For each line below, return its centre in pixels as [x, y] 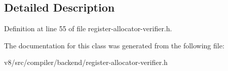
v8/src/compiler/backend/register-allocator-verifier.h [86, 62]
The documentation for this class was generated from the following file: [114, 45]
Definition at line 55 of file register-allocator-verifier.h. [88, 28]
